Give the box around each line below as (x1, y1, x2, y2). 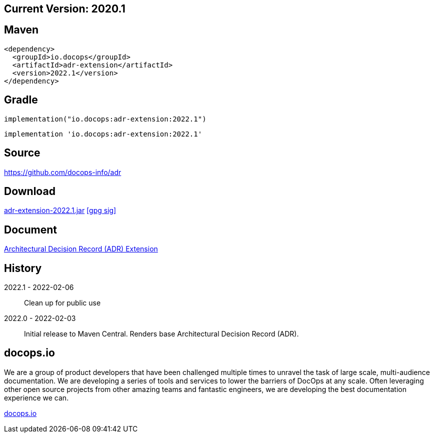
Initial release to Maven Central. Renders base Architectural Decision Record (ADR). (24, 329, 299, 338)
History (4, 261, 42, 274)
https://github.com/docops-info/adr (4, 167, 121, 176)
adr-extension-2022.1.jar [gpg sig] (4, 206, 116, 215)
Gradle (4, 93, 38, 106)
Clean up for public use (24, 298, 101, 307)
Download (4, 184, 55, 197)
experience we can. (4, 393, 69, 402)
